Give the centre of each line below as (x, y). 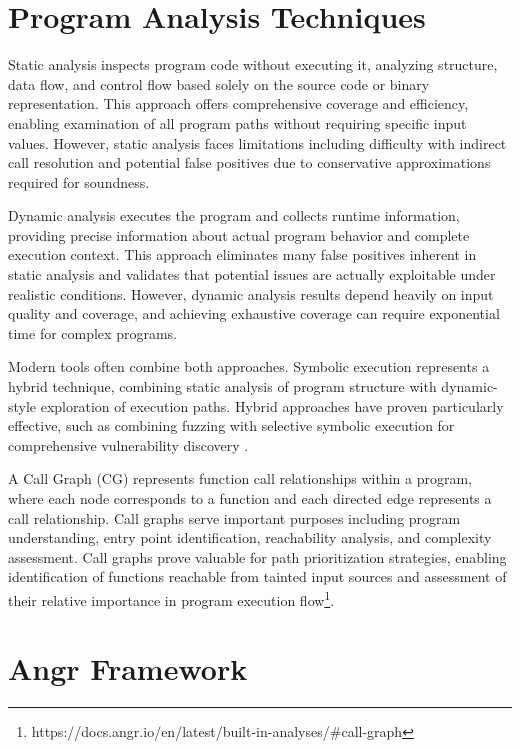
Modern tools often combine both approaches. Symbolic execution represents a (249, 366)
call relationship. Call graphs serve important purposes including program (234, 517)
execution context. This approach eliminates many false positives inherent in (242, 254)
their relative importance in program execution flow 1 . (171, 598)
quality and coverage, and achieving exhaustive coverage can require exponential (254, 313)
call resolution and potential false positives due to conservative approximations (249, 162)
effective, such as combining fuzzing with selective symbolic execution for (231, 425)
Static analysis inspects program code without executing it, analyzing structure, (253, 64)
